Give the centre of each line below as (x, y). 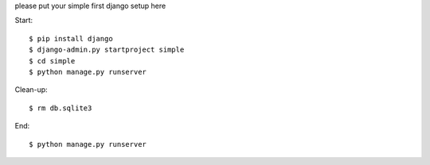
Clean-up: (31, 90)
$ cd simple (52, 61)
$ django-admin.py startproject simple (107, 50)
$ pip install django (71, 38)
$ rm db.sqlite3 (61, 108)
